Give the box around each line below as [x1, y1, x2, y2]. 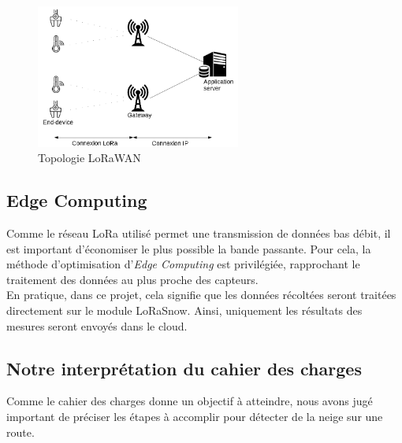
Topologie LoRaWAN [38, 150, 141, 166]
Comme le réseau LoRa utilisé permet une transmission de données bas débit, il [6, 225, 391, 242]
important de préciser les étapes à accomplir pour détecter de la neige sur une [6, 408, 383, 425]
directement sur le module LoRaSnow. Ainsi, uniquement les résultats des [6, 302, 363, 319]
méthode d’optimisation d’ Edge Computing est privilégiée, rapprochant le [6, 256, 360, 272]
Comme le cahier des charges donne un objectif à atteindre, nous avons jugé [6, 393, 373, 409]
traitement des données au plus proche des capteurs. [6, 271, 259, 287]
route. [6, 423, 35, 440]
